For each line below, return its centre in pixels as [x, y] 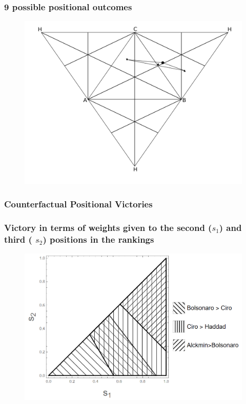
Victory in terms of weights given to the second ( [108, 227]
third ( [18, 239]
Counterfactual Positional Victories [78, 204]
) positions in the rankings [98, 239]
